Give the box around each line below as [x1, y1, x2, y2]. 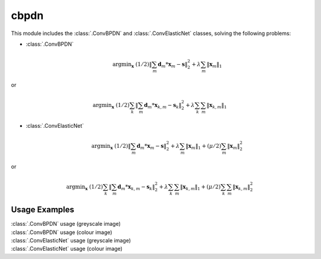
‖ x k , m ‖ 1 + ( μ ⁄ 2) [180, 183, 221, 191]
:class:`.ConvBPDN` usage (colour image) [11, 229, 112, 236]
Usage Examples [11, 205, 74, 215]
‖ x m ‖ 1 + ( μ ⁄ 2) [185, 143, 222, 151]
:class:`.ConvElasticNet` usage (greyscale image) [11, 237, 131, 244]
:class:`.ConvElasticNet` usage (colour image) [11, 245, 123, 252]
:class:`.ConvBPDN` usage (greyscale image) [11, 220, 121, 228]
